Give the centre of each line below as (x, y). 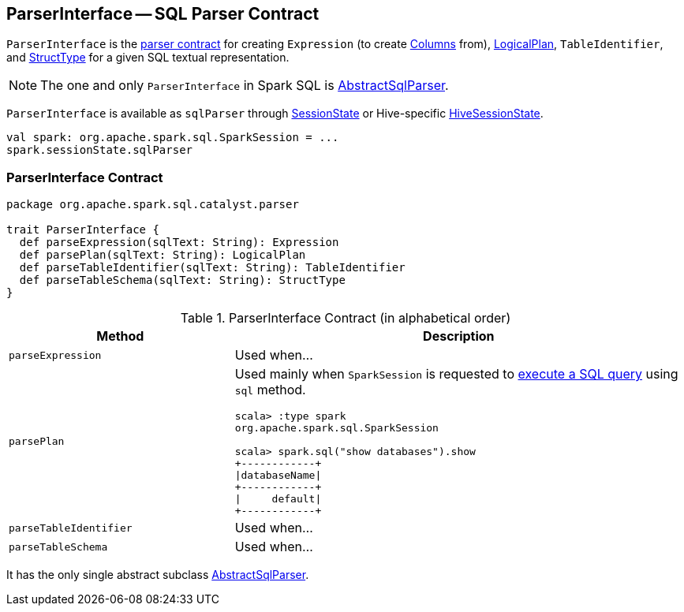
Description (459, 336)
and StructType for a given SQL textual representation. (148, 58)
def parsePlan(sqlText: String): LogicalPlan (163, 255)
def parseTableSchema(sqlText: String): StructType (182, 280)
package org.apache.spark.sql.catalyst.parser (153, 205)
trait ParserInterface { (83, 230)
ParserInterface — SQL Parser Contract (163, 14)
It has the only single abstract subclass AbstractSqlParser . (158, 575)
